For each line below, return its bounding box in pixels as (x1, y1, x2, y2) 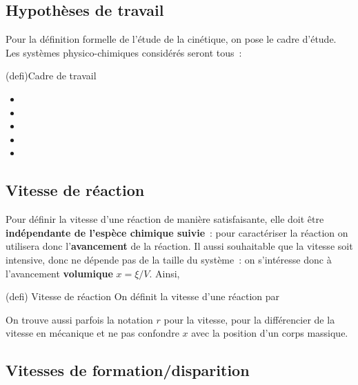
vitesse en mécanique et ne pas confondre (6, 326, 179, 340)
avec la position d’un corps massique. (191, 326, 348, 340)
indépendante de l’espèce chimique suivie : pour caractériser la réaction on (6, 225, 348, 239)
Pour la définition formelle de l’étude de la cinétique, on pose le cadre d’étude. (6, 32, 337, 46)
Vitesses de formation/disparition (6, 359, 250, 381)
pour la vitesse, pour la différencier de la (163, 312, 335, 326)
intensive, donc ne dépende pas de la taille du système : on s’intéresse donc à (6, 252, 332, 266)
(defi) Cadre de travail (6, 68, 97, 83)
